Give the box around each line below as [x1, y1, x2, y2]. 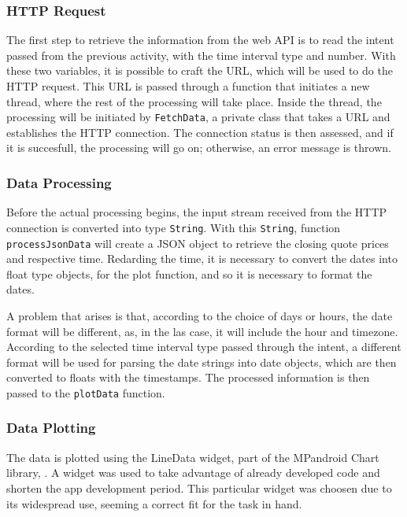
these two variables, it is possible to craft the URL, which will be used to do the [6, 62, 393, 79]
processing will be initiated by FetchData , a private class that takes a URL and [6, 109, 390, 125]
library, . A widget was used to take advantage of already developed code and [6, 464, 380, 481]
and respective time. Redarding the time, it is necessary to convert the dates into [6, 250, 398, 267]
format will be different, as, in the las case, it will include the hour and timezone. [6, 323, 398, 339]
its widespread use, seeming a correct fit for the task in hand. [6, 495, 302, 511]
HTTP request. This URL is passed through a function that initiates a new [6, 78, 370, 94]
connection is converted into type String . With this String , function [6, 219, 341, 235]
